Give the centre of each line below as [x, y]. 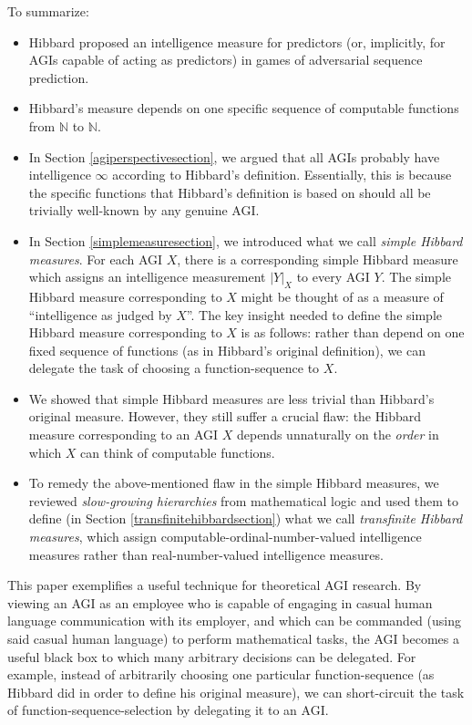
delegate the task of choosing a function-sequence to [174, 368]
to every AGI [333, 277]
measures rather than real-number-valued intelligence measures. [206, 554]
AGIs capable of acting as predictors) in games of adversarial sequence [226, 60]
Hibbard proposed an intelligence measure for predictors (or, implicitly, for [237, 41]
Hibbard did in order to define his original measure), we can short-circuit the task [236, 692]
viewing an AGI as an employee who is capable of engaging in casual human [220, 602]
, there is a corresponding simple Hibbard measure [318, 259]
